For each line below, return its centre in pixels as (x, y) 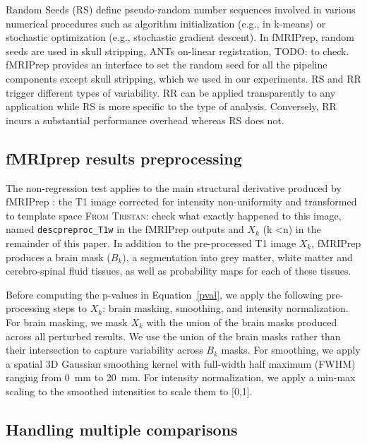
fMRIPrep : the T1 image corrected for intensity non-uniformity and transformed (181, 202)
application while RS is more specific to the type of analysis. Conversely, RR (171, 106)
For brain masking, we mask (67, 322)
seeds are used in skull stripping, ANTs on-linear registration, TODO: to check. (178, 50)
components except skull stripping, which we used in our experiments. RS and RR (183, 78)
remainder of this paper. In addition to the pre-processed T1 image (151, 242)
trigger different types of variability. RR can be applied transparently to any (171, 92)
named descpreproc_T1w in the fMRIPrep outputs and (125, 229)
